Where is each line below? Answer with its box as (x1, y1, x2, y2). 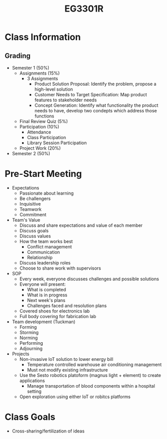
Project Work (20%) (19, 145, 61, 151)
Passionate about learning (19, 190, 74, 196)
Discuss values (19, 233, 51, 239)
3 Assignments (27, 76, 58, 81)
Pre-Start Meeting (5, 168, 82, 179)
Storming (19, 329, 39, 335)
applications (19, 378, 45, 384)
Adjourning (19, 345, 43, 351)
